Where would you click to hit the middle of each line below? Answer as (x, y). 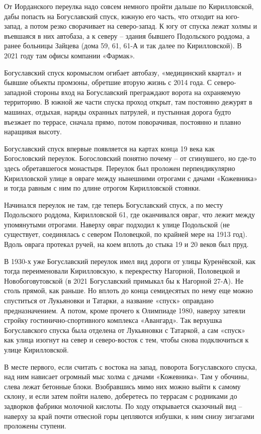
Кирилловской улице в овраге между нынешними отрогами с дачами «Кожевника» (131, 178)
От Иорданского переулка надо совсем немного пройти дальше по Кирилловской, (129, 6)
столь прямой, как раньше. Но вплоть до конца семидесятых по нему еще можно (128, 290)
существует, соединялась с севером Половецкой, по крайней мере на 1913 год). (126, 234)
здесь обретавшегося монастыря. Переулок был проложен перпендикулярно (120, 168)
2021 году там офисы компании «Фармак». (69, 55)
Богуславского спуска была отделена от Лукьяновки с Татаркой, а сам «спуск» (125, 330)
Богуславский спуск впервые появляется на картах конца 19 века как (109, 148)
